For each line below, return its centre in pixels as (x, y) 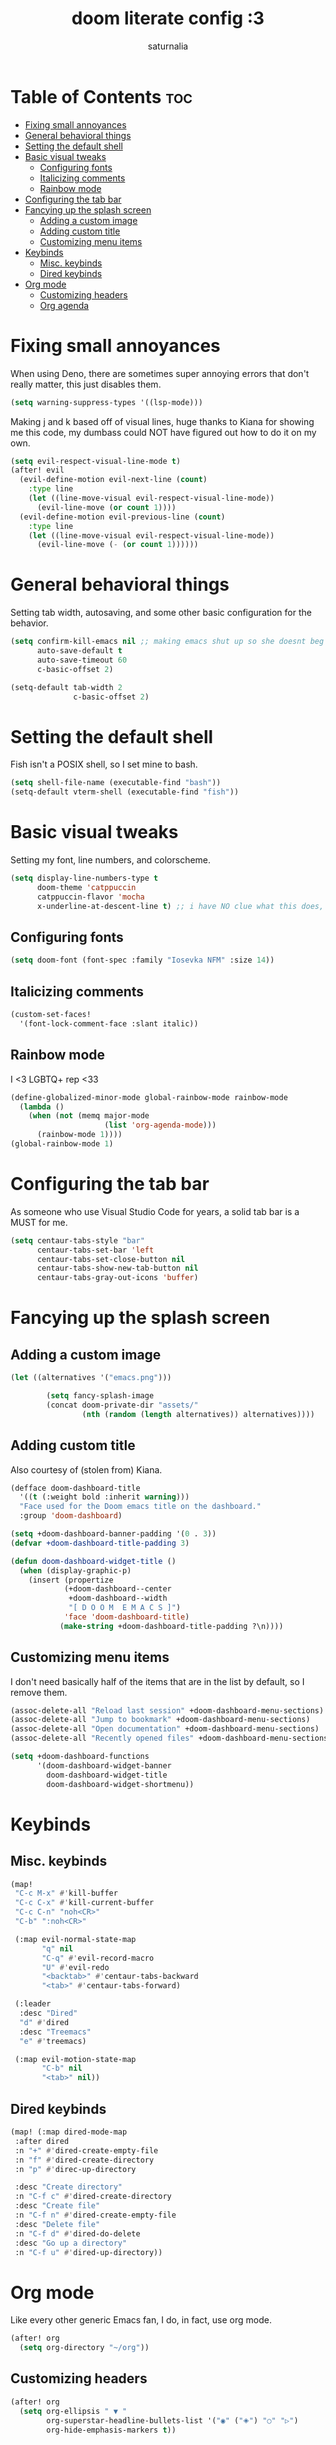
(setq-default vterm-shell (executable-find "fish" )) (125, 792)
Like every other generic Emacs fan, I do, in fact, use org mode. (141, 2320)
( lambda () (42, 1107)
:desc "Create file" (57, 2206)
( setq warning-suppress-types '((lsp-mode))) (106, 402)
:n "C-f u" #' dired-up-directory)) (88, 2252)
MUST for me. (39, 1222)
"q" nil (57, 1948)
